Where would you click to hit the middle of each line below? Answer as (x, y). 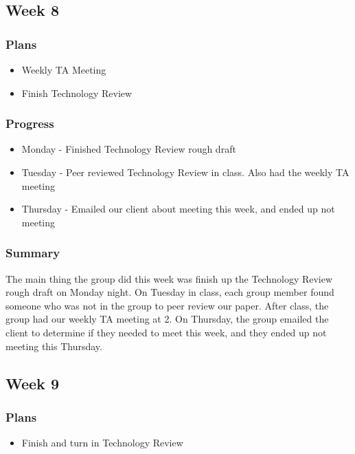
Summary (33, 253)
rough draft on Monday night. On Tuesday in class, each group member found (170, 292)
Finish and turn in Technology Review (102, 443)
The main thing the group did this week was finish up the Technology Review (169, 278)
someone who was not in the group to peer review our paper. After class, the (167, 305)
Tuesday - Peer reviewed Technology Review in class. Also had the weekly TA (185, 172)
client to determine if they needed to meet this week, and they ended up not (166, 332)
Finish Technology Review (77, 93)
